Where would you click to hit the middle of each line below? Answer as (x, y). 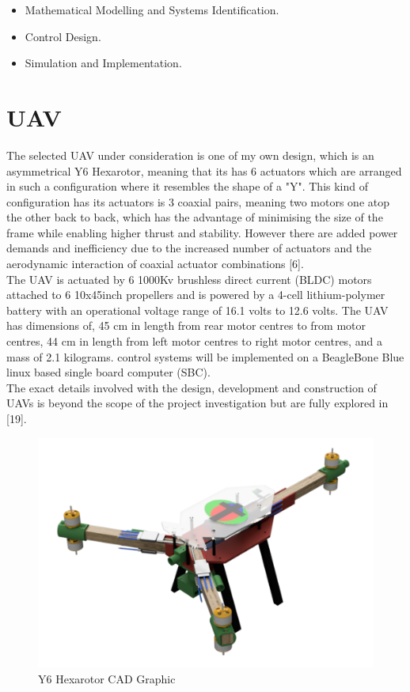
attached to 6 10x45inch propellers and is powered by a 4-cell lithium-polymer (196, 295)
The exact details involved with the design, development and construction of (192, 387)
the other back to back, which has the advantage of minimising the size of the (195, 217)
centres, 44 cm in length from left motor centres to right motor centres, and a (194, 341)
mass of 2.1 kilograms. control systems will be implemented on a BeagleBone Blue (205, 356)
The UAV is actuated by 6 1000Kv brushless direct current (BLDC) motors (189, 279)
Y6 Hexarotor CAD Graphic (107, 678)
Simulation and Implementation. (103, 63)
